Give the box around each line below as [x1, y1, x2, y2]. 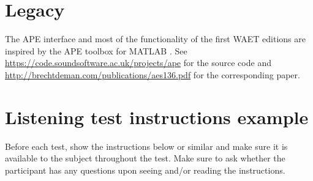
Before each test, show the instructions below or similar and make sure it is [5, 139, 288, 152]
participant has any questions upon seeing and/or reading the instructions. [5, 163, 285, 176]
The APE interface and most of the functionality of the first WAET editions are [5, 32, 306, 45]
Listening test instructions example [5, 104, 309, 129]
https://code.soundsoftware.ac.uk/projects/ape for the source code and [5, 56, 271, 69]
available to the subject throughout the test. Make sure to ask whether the [5, 152, 285, 164]
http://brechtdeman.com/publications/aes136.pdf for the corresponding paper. [5, 68, 300, 81]
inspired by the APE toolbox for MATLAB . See [5, 44, 187, 57]
